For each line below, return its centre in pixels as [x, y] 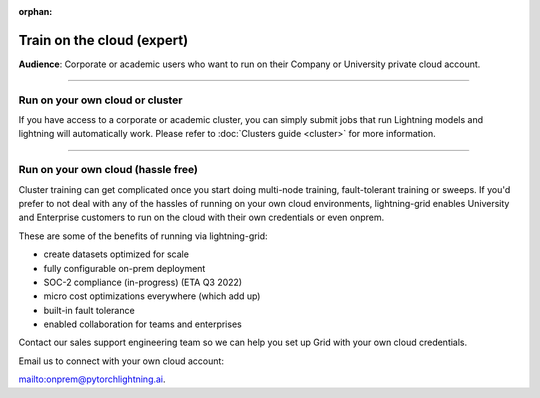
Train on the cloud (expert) [103, 40]
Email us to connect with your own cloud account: [121, 361]
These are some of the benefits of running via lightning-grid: [143, 236]
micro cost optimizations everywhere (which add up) [152, 296]
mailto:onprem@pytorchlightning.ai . [92, 379]
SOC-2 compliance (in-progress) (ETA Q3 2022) [143, 282]
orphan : [35, 11]
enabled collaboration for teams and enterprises [142, 324]
